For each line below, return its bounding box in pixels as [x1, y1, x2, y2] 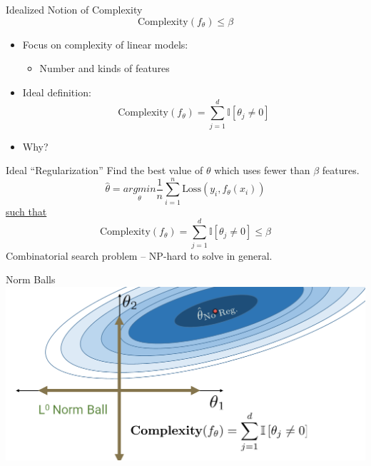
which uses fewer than [214, 163, 310, 178]
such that [6, 203, 47, 218]
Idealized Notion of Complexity [6, 2, 143, 16]
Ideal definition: [22, 84, 91, 99]
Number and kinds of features [39, 61, 170, 76]
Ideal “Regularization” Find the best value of [6, 163, 203, 178]
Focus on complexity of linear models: [22, 36, 188, 51]
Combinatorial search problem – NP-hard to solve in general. [6, 248, 273, 263]
